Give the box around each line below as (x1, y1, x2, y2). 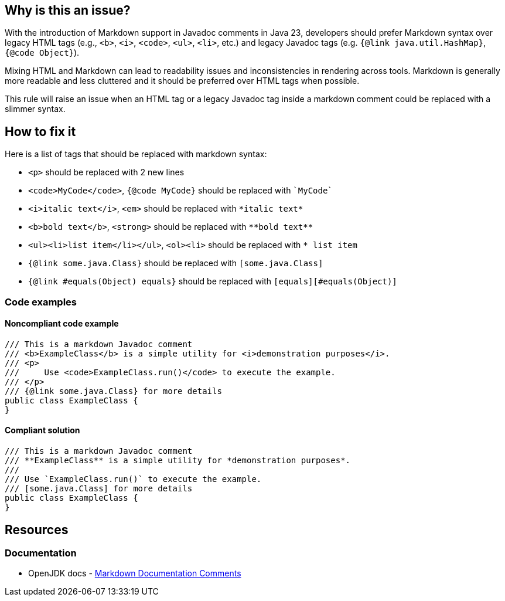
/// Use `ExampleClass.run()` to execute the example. (5, 474, 262, 484)
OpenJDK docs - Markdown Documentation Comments (28, 568, 241, 579)
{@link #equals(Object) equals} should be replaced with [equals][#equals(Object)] (28, 276, 397, 287)
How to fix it (5, 124, 76, 139)
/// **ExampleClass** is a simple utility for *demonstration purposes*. (5, 456, 351, 466)
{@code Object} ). (5, 47, 80, 58)
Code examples (5, 296, 77, 308)
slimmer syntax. (5, 104, 66, 114)
